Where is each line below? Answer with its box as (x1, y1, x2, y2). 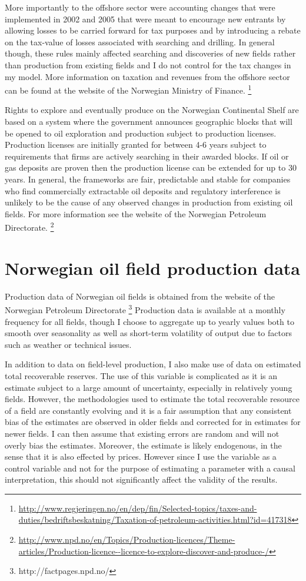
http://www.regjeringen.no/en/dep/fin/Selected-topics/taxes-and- (18, 502, 257, 514)
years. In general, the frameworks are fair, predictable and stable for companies (5, 172, 291, 185)
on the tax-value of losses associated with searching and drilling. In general (5, 35, 275, 48)
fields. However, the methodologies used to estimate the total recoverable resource (5, 393, 300, 405)
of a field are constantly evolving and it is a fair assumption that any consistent (5, 404, 292, 416)
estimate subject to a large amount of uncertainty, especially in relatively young (5, 381, 292, 393)
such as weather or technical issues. (5, 338, 132, 350)
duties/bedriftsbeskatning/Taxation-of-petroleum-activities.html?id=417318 (18, 513, 292, 526)
